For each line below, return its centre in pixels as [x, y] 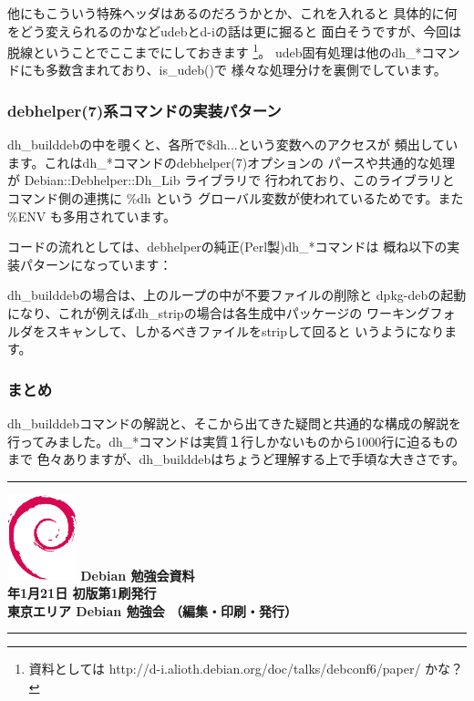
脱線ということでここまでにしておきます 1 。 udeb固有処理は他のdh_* [215, 51]
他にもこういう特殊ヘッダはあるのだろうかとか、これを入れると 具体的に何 [232, 13]
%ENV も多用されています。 [92, 216]
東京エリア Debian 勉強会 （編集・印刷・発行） [152, 610]
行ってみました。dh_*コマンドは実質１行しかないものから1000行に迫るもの [233, 441]
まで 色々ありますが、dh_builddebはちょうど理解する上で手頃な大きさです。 [236, 459]
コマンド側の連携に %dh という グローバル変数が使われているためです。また [236, 198]
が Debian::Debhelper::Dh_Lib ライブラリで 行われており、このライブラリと [231, 180]
